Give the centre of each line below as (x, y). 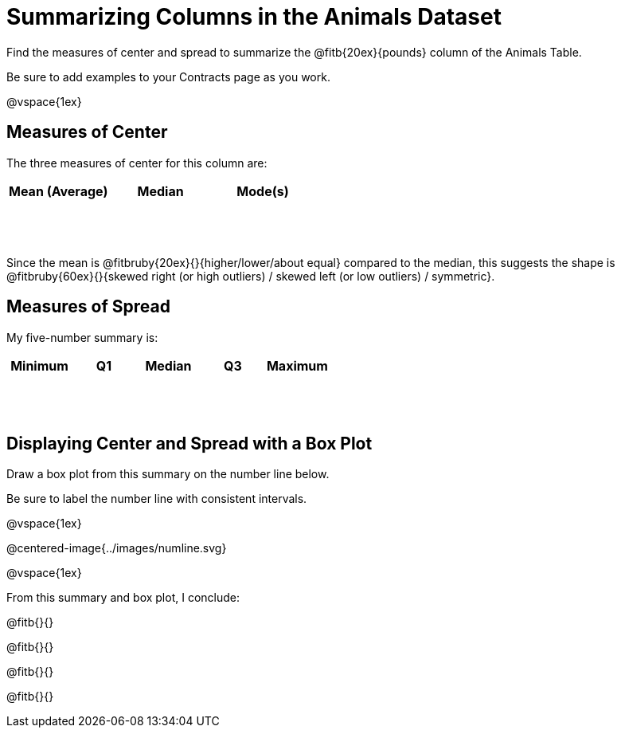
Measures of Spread (88, 307)
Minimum (39, 365)
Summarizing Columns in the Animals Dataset (254, 17)
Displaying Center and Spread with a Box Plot (189, 443)
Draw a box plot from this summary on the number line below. (168, 474)
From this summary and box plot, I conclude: (123, 598)
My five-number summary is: (82, 337)
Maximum (297, 365)
